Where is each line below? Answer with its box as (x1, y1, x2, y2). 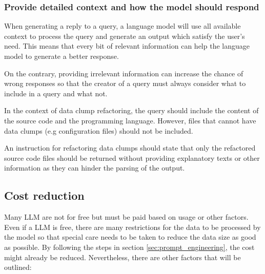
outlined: (4, 262, 32, 272)
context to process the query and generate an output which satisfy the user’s (4, 30, 245, 41)
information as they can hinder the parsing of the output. (4, 162, 185, 173)
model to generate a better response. (4, 51, 119, 61)
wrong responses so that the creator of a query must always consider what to (4, 78, 246, 89)
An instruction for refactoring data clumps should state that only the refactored (4, 142, 256, 153)
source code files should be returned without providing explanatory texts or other (4, 152, 260, 163)
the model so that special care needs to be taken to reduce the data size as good (4, 231, 256, 242)
